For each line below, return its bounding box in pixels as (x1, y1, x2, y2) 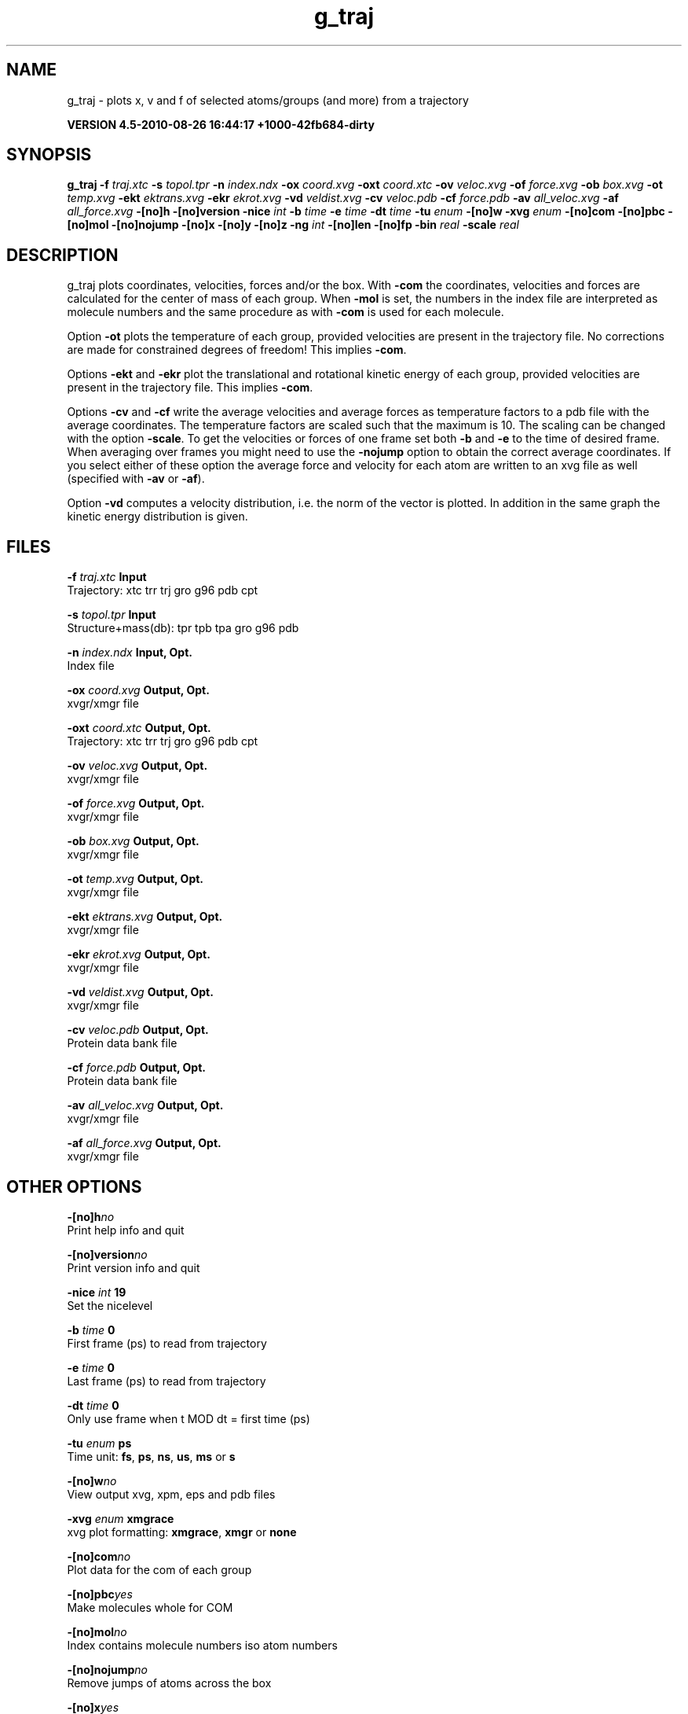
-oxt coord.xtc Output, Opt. (67, 721, 211, 735)
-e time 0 (67, 1360, 115, 1374)
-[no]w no (67, 1473, 117, 1488)
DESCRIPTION (6, 245, 119, 265)
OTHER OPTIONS (6, 1176, 142, 1197)
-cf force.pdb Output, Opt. (67, 1061, 206, 1075)
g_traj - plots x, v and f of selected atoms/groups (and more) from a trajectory (67, 93, 469, 107)
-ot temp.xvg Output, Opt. (67, 872, 204, 886)
